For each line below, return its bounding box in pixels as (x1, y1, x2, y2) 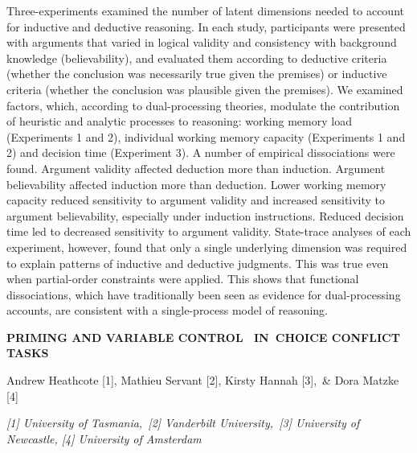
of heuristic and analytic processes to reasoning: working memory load (6, 113, 352, 130)
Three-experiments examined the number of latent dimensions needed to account (6, 2, 404, 19)
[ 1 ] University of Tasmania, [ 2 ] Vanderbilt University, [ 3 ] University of (6, 414, 360, 431)
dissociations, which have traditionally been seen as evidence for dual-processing (6, 286, 401, 303)
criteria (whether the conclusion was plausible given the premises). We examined (6, 80, 403, 97)
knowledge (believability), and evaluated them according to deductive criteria (6, 49, 387, 66)
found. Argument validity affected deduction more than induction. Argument (6, 159, 386, 176)
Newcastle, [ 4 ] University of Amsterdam (6, 430, 202, 447)
